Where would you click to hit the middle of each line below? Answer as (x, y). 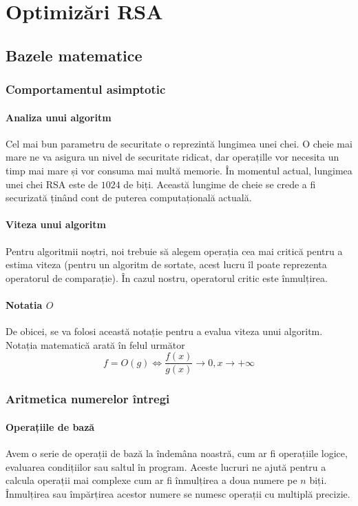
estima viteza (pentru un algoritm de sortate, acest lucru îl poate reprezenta (166, 264)
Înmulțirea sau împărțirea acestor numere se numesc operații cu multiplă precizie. (178, 493)
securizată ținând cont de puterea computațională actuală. (129, 198)
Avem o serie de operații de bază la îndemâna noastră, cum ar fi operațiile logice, (177, 453)
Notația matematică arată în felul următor (95, 344)
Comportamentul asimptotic (86, 89)
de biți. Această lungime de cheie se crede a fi (220, 184)
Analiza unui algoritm (59, 117)
